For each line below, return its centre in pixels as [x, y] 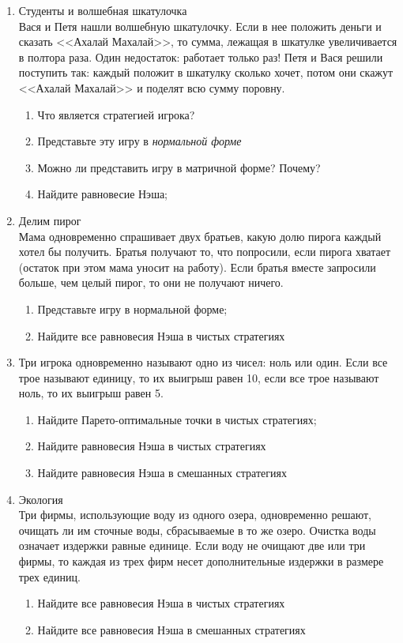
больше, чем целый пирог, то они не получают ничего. [151, 282]
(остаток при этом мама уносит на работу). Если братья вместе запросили [197, 267]
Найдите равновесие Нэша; [103, 194]
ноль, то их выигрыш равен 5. [91, 393]
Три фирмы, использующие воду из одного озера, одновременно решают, [195, 515]
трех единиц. [49, 576]
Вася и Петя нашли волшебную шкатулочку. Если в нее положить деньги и [200, 26]
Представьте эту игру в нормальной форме [139, 141]
